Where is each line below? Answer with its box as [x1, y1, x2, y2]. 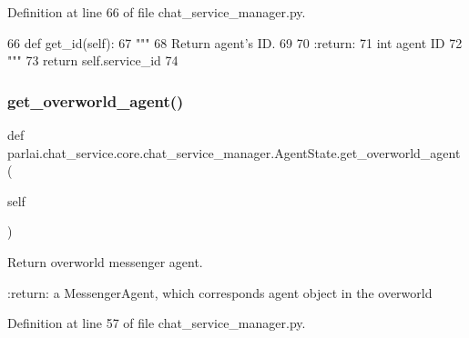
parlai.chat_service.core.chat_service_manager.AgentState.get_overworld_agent [7, 143, 461, 162]
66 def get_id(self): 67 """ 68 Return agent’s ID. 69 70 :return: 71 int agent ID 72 [7, 33, 463, 52]
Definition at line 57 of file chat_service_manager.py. [7, 313, 306, 333]
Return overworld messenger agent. [7, 252, 203, 271]
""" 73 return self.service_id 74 [7, 51, 178, 70]
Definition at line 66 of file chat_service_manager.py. [7, 3, 306, 21]
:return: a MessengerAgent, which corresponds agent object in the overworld [7, 283, 433, 302]
